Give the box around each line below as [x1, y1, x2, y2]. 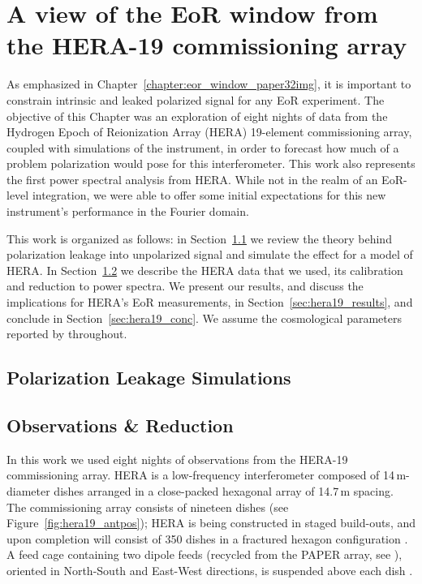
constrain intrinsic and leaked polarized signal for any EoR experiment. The [6, 91, 385, 108]
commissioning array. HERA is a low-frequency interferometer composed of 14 [6, 466, 395, 483]
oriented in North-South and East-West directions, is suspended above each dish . [6, 561, 413, 578]
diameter [6, 482, 50, 499]
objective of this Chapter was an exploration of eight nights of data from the [6, 107, 388, 124]
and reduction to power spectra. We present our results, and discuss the [6, 277, 364, 294]
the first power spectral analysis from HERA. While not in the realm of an [6, 170, 378, 187]
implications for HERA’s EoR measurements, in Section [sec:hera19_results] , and [6, 294, 413, 311]
